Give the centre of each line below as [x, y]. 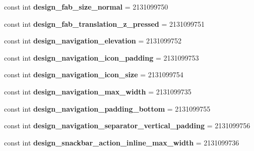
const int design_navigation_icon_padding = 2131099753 [102, 57]
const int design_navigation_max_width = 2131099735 [98, 91]
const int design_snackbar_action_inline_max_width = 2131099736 [122, 142]
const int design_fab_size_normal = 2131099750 [86, 7]
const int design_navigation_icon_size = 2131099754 [94, 74]
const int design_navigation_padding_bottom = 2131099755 [107, 108]
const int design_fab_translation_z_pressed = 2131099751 [104, 23]
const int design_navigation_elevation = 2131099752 [93, 41]
